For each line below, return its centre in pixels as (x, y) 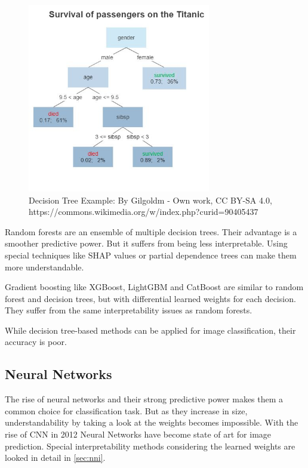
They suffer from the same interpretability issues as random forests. (129, 310)
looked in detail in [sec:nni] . (55, 458)
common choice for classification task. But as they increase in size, (126, 410)
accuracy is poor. (36, 342)
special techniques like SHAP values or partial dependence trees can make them (151, 255)
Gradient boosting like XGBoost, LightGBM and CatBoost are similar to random (154, 287)
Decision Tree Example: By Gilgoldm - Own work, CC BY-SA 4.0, (150, 200)
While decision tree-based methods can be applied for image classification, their (150, 330)
